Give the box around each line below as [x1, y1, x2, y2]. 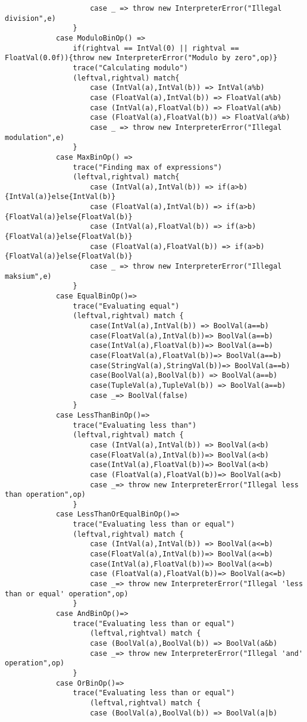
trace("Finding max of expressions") [73, 163, 223, 172]
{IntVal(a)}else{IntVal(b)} [5, 192, 116, 201]
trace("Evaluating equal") [73, 301, 180, 310]
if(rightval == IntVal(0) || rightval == [73, 43, 239, 52]
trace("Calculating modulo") [73, 63, 188, 72]
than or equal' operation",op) [5, 589, 129, 598]
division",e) [5, 14, 56, 23]
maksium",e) [5, 272, 52, 281]
